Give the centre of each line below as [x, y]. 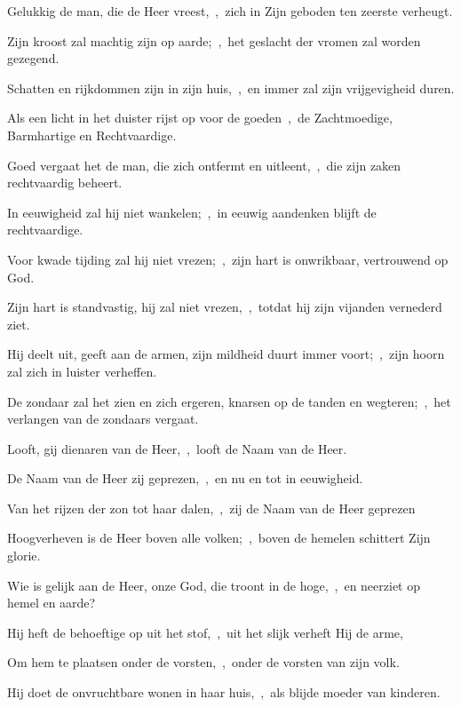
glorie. [24, 556]
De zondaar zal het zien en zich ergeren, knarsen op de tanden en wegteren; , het [229, 401]
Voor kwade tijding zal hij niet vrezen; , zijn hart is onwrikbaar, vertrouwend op [228, 259]
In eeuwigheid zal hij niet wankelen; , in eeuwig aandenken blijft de [192, 212]
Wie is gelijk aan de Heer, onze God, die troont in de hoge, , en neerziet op [214, 585]
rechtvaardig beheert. [65, 183]
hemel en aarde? [52, 603]
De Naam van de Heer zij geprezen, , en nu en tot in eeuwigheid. [185, 478]
